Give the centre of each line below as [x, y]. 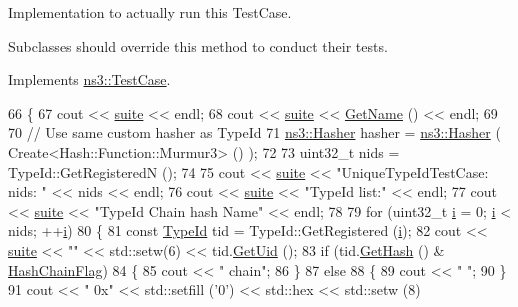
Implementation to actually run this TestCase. [150, 12]
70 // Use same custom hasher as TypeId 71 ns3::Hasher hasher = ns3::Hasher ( [254, 132]
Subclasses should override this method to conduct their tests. [198, 45]
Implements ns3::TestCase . [89, 79]
